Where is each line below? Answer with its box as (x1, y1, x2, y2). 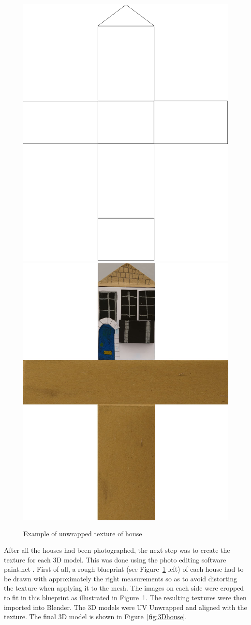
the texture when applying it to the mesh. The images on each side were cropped (4, 583, 244, 593)
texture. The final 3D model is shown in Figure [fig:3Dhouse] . (4, 611, 187, 622)
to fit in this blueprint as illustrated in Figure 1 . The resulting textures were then (4, 593, 247, 602)
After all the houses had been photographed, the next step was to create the (4, 545, 230, 555)
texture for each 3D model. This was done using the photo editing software (4, 554, 226, 564)
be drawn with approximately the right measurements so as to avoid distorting (4, 573, 237, 583)
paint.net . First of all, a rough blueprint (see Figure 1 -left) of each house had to (4, 564, 244, 574)
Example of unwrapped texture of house (23, 529, 142, 539)
